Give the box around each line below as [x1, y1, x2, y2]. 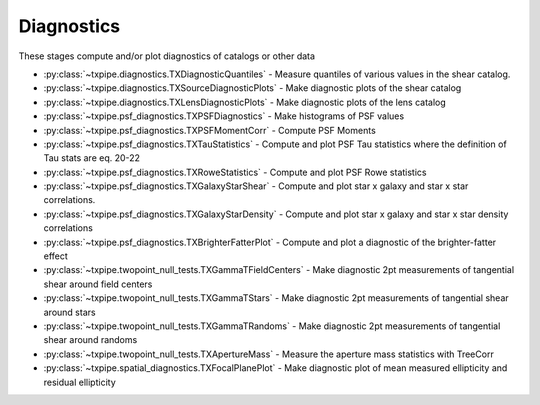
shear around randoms [43, 334, 138, 346]
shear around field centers [43, 278, 153, 290]
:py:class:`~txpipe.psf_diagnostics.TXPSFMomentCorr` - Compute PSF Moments [43, 124, 377, 136]
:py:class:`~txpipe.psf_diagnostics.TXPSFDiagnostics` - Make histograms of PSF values [43, 110, 405, 122]
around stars [43, 306, 96, 318]
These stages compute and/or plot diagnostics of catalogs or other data [18, 50, 315, 62]
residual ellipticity [43, 376, 117, 388]
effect [43, 250, 69, 262]
